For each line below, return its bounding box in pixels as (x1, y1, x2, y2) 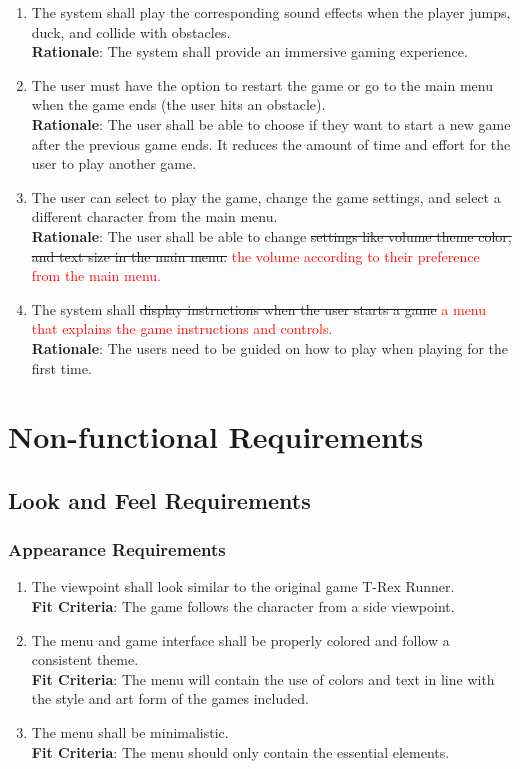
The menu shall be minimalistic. (31, 722, 229, 743)
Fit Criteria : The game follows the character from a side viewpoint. (31, 596, 455, 617)
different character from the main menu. (31, 206, 278, 227)
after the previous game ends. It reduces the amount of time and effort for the (31, 133, 511, 154)
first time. (31, 357, 92, 378)
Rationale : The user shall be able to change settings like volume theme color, (31, 225, 512, 246)
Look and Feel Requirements (8, 484, 311, 515)
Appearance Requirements (8, 537, 226, 562)
